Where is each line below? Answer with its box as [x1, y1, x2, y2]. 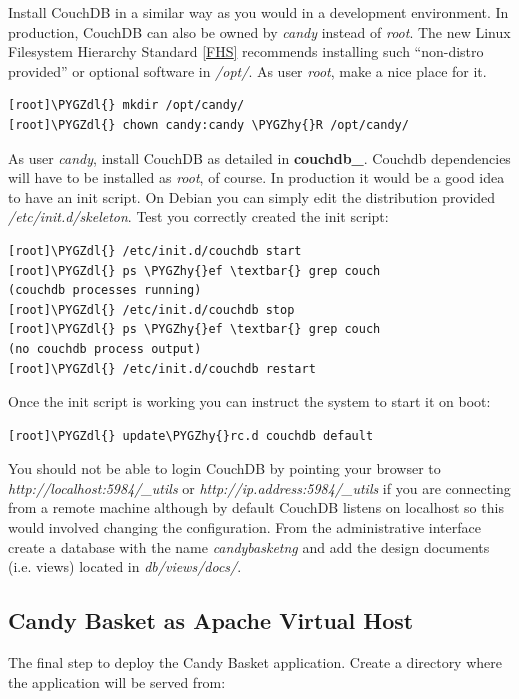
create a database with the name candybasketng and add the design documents [8, 536, 490, 557]
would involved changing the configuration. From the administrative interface [8, 517, 481, 538]
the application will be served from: [8, 671, 226, 692]
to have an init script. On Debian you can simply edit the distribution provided [8, 186, 496, 207]
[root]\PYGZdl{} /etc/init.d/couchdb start [8, 243, 302, 258]
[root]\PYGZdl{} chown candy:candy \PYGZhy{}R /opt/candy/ [8, 117, 409, 132]
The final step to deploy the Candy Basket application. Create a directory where [8, 652, 502, 673]
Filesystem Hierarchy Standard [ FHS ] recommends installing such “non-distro [8, 41, 484, 62]
